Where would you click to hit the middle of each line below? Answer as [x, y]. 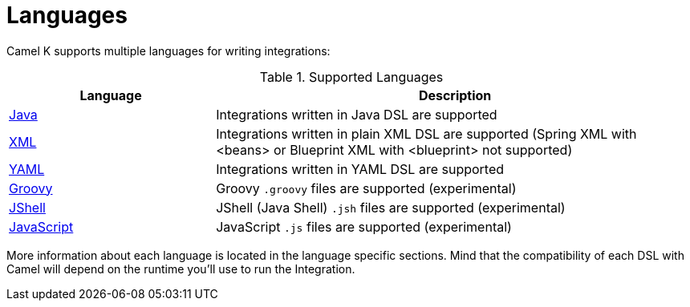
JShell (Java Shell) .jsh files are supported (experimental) [391, 207]
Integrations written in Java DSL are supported [357, 114]
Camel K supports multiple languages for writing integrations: [168, 50]
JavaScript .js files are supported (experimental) [364, 226]
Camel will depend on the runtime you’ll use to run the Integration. [181, 269]
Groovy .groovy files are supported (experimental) [366, 188]
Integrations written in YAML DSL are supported [360, 169]
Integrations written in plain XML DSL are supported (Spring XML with [426, 133]
